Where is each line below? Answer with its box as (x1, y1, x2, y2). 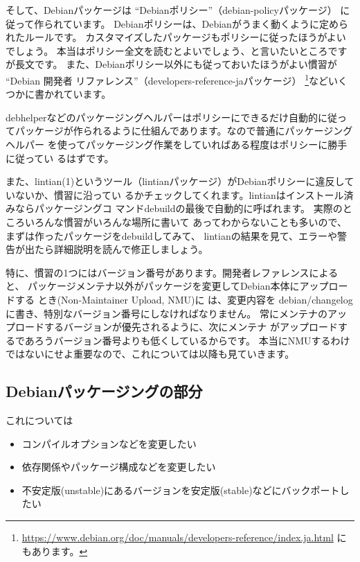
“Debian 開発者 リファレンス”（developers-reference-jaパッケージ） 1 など (6, 71, 329, 87)
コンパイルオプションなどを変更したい (21, 436, 197, 450)
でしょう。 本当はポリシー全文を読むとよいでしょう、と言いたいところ (6, 43, 328, 58)
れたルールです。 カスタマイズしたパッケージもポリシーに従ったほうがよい (6, 30, 346, 44)
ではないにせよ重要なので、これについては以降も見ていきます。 (6, 346, 295, 361)
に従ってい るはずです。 (6, 150, 114, 165)
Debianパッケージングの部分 (6, 380, 203, 402)
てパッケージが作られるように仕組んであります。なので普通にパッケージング (6, 123, 353, 138)
